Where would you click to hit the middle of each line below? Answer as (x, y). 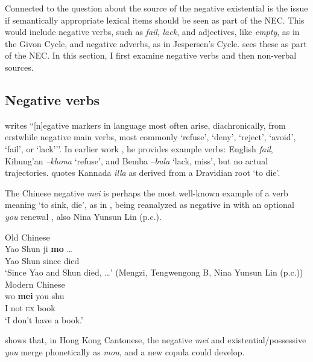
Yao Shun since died (42, 260)
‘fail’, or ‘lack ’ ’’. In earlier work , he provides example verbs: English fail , (139, 148)
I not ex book (30, 308)
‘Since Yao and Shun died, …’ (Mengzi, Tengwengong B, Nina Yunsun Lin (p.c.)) (154, 272)
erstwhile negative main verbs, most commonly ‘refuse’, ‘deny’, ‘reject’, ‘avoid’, (150, 137)
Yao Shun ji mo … (39, 249)
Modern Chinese (35, 284)
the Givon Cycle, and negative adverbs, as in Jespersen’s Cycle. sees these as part (156, 43)
